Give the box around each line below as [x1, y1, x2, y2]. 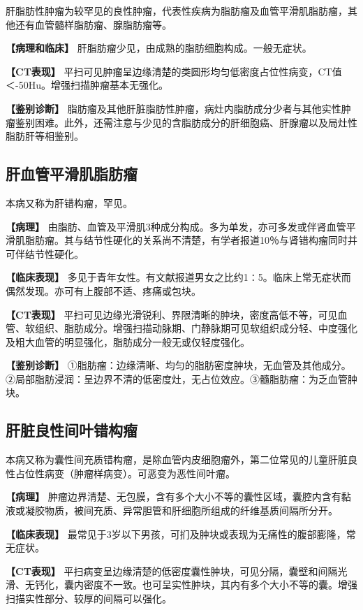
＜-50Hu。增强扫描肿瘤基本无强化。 [6, 78, 168, 92]
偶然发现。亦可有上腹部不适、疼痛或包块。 [6, 283, 201, 298]
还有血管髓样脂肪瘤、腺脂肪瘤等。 [15, 17, 172, 31]
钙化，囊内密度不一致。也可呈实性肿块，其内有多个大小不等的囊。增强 [34, 577, 357, 592]
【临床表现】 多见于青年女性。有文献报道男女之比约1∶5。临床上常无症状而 [6, 270, 351, 284]
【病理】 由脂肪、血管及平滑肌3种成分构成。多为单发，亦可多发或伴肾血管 [6, 219, 346, 233]
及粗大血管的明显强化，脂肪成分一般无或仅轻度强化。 [6, 334, 250, 349]
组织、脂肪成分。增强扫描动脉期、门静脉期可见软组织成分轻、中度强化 [34, 321, 357, 335]
